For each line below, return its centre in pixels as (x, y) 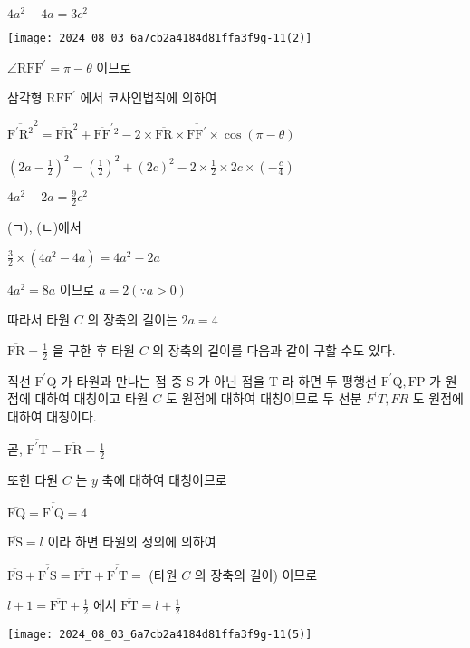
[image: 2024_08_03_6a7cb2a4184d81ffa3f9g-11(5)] (160, 634)
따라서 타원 (39, 319)
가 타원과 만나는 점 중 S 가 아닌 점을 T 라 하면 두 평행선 (218, 380)
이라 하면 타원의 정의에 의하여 (132, 542)
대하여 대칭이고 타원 (91, 398)
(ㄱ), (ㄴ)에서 (44, 226)
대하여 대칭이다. (52, 416)
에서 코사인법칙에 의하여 (149, 97)
